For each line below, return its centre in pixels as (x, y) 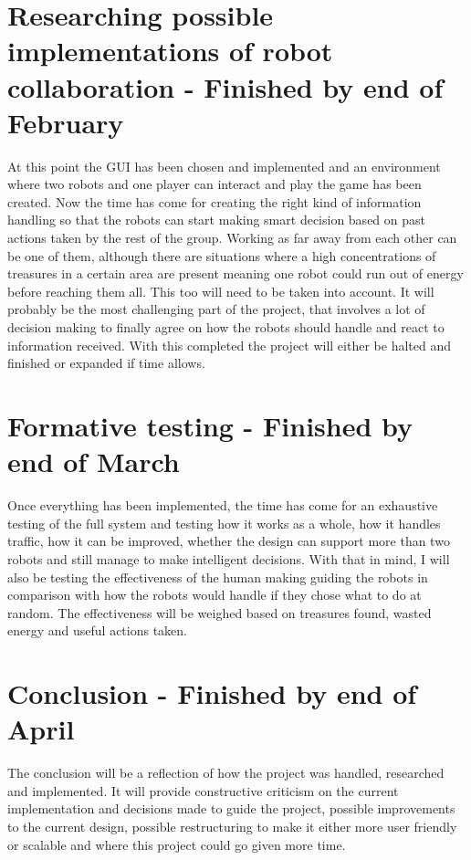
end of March (94, 461)
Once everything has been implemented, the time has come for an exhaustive (223, 505)
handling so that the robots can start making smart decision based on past (216, 220)
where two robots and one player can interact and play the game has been (215, 184)
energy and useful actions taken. (97, 630)
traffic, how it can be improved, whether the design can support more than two (229, 541)
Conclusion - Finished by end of (212, 693)
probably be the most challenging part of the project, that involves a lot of (216, 309)
